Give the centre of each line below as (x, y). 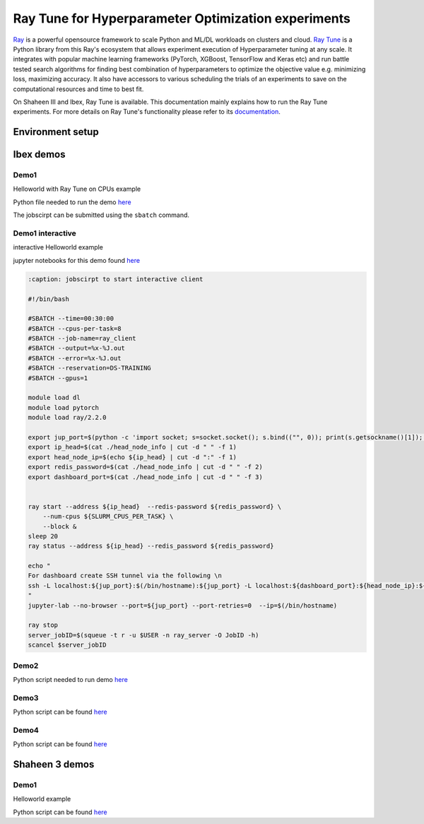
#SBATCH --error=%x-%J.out (75, 358)
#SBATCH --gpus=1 (58, 378)
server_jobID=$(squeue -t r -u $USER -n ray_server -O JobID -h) (143, 635)
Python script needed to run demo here (71, 679)
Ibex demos (39, 154)
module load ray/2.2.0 (67, 418)
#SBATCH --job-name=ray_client (82, 339)
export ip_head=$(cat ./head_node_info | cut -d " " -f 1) (132, 447)
